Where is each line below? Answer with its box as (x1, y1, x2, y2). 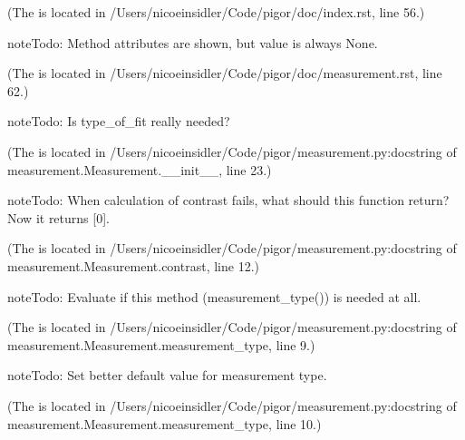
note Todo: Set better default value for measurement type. (7, 366, 327, 385)
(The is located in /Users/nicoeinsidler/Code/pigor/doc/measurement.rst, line (7, 64, 442, 83)
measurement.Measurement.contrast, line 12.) (7, 256, 259, 275)
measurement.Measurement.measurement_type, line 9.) (7, 335, 315, 354)
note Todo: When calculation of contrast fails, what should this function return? (7, 191, 450, 210)
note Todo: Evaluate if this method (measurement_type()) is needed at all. (7, 287, 421, 306)
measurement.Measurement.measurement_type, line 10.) (7, 414, 322, 433)
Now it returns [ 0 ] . (7, 208, 110, 227)
